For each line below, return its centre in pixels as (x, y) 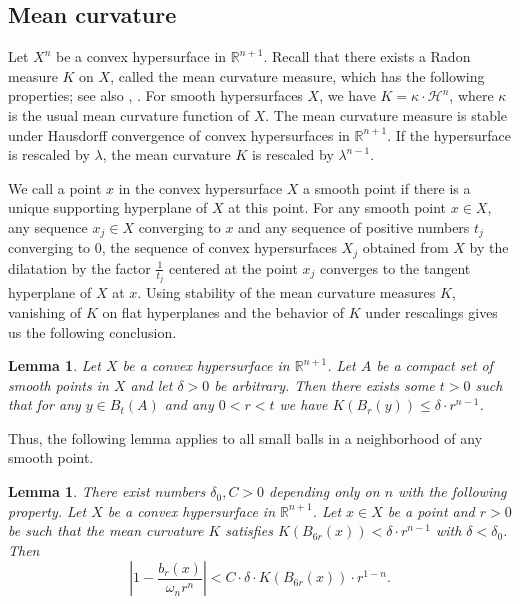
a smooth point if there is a (387, 187)
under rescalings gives (431, 311)
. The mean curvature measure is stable (386, 114)
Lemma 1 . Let (54, 365)
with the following (452, 491)
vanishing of (45, 311)
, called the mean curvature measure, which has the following (297, 75)
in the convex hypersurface (200, 187)
